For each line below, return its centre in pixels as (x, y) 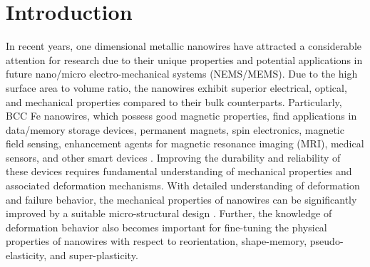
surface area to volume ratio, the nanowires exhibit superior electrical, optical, (176, 87)
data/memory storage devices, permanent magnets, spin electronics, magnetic (175, 129)
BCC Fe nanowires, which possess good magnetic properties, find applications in (181, 116)
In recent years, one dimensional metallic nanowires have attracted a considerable (184, 46)
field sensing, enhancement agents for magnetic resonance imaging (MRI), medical (185, 143)
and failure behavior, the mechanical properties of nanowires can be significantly (181, 199)
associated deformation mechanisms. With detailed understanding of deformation (183, 185)
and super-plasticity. (94, 255)
